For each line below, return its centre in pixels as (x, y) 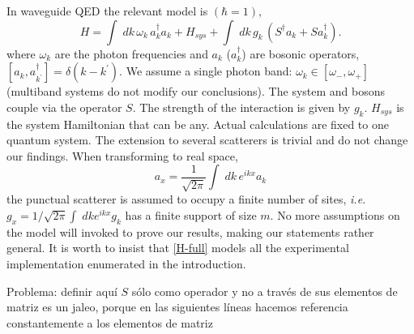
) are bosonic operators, (301, 53)
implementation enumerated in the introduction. (126, 263)
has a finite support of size (191, 214)
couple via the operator (64, 107)
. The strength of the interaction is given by (241, 107)
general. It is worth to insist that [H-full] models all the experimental (178, 248)
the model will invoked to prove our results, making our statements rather (190, 231)
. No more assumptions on (335, 214)
